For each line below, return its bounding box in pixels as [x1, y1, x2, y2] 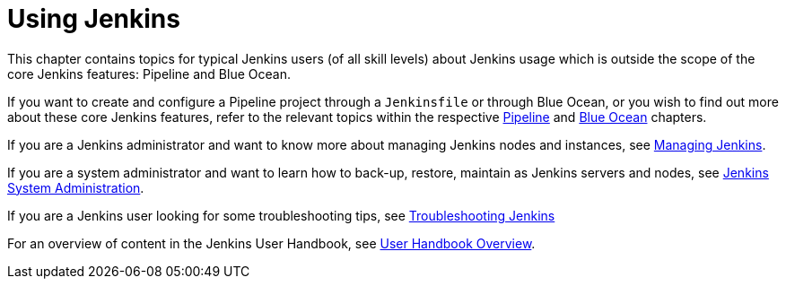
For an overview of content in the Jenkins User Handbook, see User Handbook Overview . [7, 235, 536, 251]
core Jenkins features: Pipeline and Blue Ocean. [7, 65, 291, 82]
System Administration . [7, 179, 144, 195]
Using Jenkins [7, 4, 180, 34]
